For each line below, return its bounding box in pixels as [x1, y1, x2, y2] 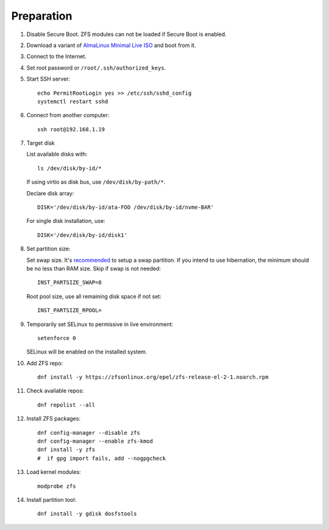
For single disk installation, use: [26, 217, 106, 225]
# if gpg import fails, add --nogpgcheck [37, 455, 166, 462]
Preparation [11, 9, 73, 23]
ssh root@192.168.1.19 [37, 126, 105, 132]
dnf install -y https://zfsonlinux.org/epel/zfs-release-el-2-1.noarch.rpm [37, 374, 269, 381]
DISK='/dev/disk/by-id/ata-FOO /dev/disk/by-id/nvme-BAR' [37, 204, 214, 211]
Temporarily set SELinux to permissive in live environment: [26, 321, 174, 328]
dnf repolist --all [37, 401, 96, 408]
